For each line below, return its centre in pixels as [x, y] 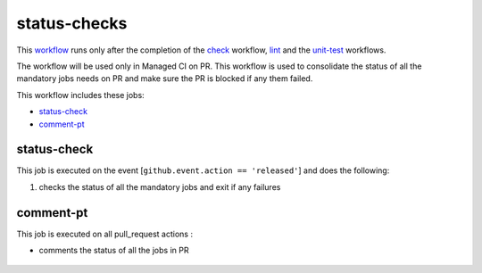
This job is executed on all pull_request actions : [105, 234]
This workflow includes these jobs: [80, 95]
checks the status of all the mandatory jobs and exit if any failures [160, 186]
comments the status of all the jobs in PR [114, 251]
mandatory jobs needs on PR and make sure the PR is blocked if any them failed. [165, 79]
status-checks [72, 23]
